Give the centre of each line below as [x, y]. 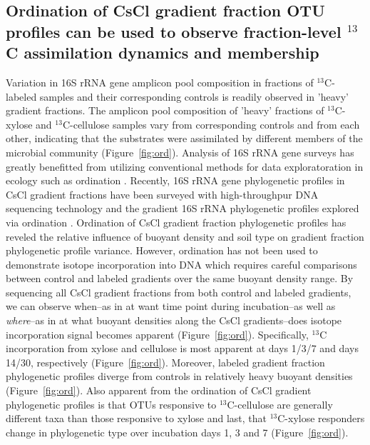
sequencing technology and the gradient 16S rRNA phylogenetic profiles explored [183, 208]
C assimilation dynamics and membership [163, 52]
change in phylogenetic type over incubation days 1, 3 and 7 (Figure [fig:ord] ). [177, 432]
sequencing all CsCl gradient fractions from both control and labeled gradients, [179, 292]
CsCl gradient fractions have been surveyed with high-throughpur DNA [162, 194]
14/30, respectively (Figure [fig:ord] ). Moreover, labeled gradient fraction [165, 362]
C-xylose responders [321, 418]
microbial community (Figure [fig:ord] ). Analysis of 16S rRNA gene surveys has [180, 152]
